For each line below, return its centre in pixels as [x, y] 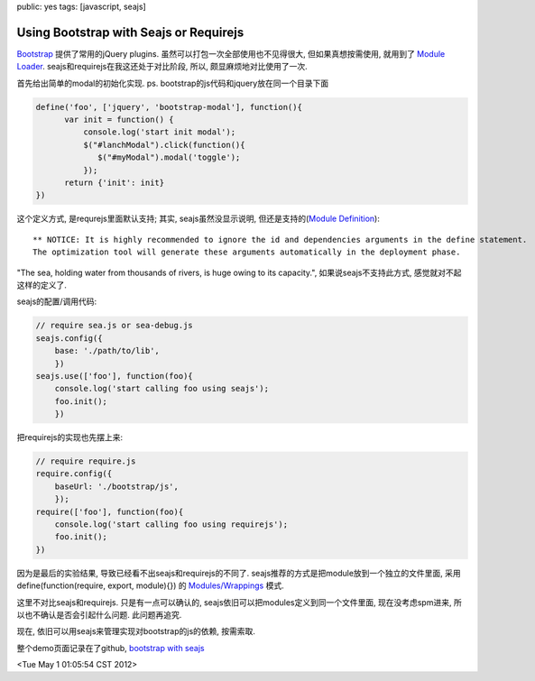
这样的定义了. [42, 285]
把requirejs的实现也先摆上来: [70, 437]
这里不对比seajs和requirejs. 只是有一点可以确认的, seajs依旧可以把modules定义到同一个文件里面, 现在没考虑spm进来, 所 [239, 602]
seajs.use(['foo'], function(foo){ [114, 376]
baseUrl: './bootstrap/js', [117, 486]
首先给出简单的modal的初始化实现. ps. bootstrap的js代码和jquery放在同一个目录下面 [173, 83]
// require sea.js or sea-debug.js [114, 326]
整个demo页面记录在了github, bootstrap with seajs [111, 648]
